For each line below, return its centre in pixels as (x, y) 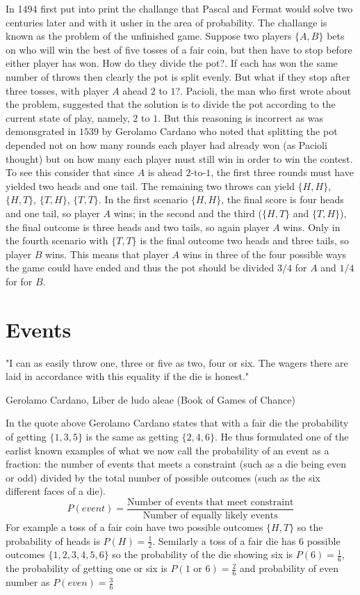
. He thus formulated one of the (281, 436)
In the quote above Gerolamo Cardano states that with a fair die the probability (177, 423)
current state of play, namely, (68, 117)
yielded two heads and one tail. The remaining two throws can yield (150, 185)
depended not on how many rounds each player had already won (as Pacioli (166, 144)
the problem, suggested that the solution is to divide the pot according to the (171, 104)
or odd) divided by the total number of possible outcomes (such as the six (163, 477)
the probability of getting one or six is (87, 568)
